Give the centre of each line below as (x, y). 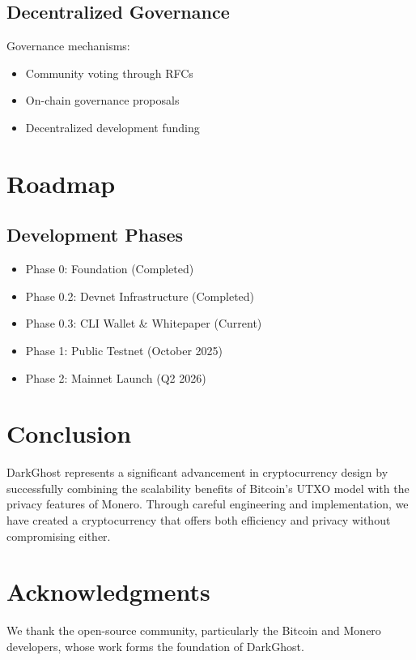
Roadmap (61, 183)
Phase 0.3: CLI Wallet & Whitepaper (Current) (144, 323)
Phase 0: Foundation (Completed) (110, 269)
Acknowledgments (108, 591)
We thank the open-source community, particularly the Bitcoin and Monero (194, 630)
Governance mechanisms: (68, 46)
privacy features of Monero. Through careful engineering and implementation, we (208, 504)
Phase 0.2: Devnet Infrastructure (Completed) (140, 296)
